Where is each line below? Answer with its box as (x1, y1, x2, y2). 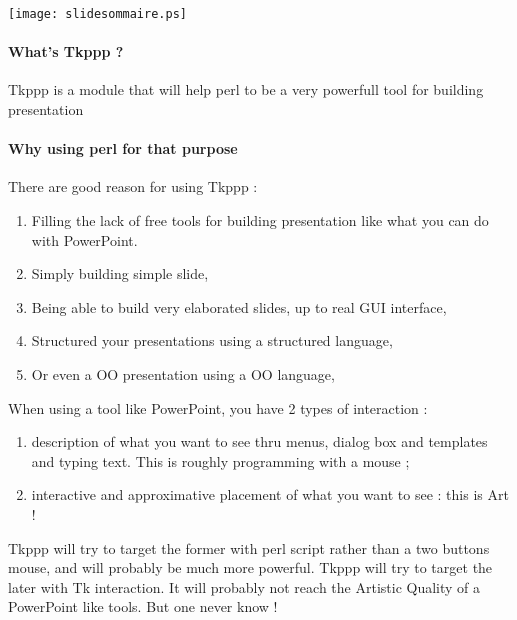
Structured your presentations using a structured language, (31, 330, 393, 351)
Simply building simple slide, (31, 263, 209, 284)
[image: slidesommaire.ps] (8, 7, 187, 21)
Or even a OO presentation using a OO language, (31, 364, 335, 384)
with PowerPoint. (31, 229, 138, 250)
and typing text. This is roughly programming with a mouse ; (31, 450, 410, 471)
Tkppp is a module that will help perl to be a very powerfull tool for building (8, 79, 484, 100)
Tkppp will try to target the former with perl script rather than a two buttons (8, 537, 490, 558)
